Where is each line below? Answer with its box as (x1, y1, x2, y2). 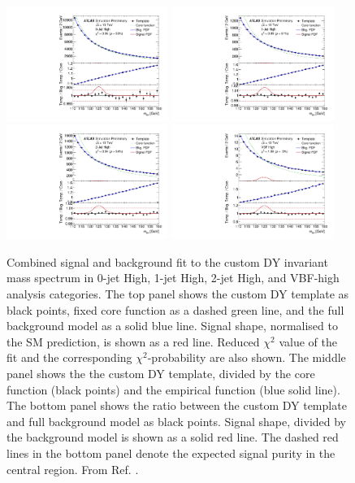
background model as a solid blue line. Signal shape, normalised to (6, 317, 338, 334)
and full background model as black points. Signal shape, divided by (6, 412, 347, 429)
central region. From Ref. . (6, 460, 139, 477)
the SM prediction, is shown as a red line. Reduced (6, 333, 260, 350)
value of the (279, 333, 337, 350)
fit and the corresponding (6, 349, 132, 366)
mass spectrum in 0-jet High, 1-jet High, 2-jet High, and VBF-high (6, 269, 340, 286)
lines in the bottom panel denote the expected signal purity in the (6, 444, 336, 461)
